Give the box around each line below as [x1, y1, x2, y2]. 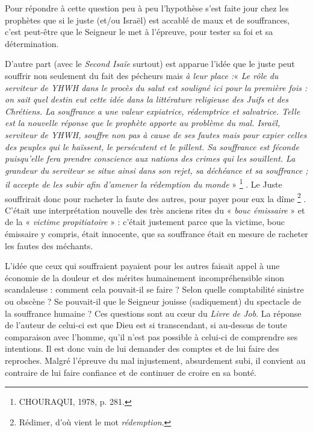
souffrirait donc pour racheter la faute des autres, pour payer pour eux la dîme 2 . [5, 190, 306, 205]
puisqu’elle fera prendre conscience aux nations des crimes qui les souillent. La [5, 152, 296, 165]
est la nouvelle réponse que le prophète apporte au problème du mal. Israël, [5, 116, 280, 129]
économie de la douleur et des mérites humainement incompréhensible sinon [5, 271, 284, 284]
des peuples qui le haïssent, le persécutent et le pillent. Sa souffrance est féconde [5, 140, 299, 153]
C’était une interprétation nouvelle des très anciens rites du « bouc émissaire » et [5, 203, 305, 216]
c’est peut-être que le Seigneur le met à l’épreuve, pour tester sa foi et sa [5, 25, 273, 38]
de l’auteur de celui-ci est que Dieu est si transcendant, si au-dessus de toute [5, 319, 287, 331]
